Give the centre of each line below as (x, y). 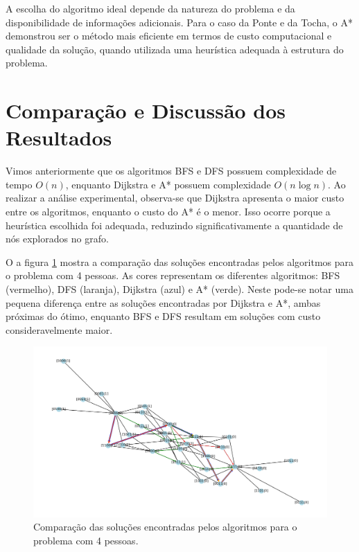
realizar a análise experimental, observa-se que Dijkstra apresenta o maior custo (175, 198)
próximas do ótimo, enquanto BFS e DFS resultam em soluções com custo (163, 316)
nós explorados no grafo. (57, 239)
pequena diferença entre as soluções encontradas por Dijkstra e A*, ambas (163, 302)
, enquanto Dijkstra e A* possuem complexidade (168, 184)
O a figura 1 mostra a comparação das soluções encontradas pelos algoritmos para (180, 261)
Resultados (59, 137)
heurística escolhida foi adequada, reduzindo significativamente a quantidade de (174, 225)
